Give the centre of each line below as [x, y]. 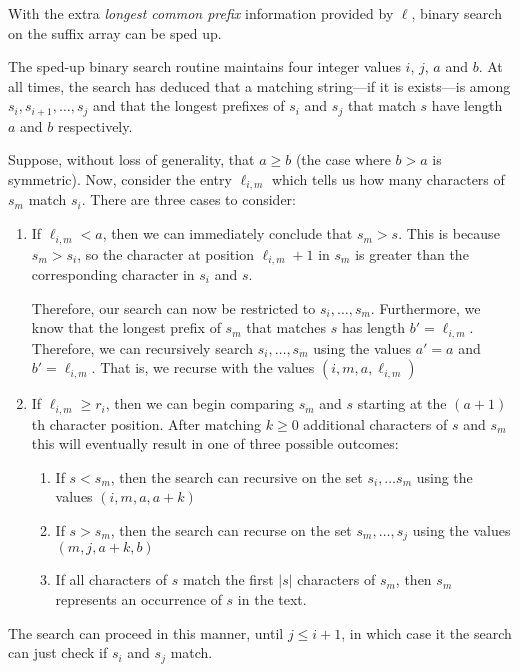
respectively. [95, 125]
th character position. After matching [146, 423]
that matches [286, 327]
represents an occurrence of [138, 599]
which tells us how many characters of [388, 179]
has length [373, 327]
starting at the [402, 403]
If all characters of [111, 579]
